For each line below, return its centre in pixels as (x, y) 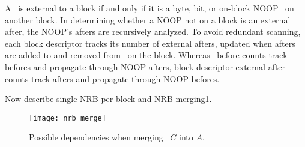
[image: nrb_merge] (68, 118)
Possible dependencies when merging (96, 137)
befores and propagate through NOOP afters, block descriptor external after (145, 66)
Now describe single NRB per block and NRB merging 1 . (108, 99)
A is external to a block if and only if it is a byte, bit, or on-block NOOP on (149, 8)
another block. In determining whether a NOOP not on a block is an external (148, 19)
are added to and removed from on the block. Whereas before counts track (146, 55)
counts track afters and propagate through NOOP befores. (112, 78)
